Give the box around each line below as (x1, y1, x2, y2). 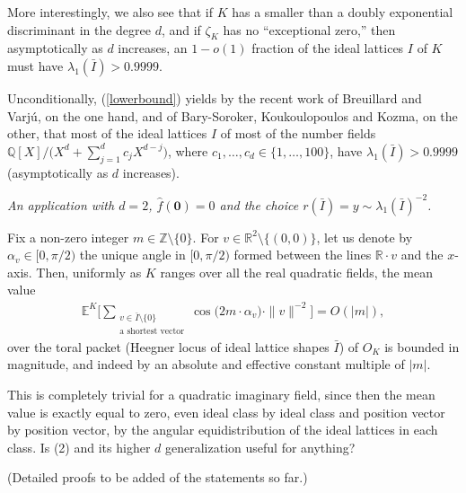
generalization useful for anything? (165, 437, 356, 456)
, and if (161, 20, 201, 39)
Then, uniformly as (36, 262, 142, 281)
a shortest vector (119, 326, 184, 336)
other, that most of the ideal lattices (7, 124, 207, 143)
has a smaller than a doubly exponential (232, 3, 453, 21)
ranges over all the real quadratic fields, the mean (160, 262, 434, 281)
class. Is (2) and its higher (7, 437, 151, 456)
